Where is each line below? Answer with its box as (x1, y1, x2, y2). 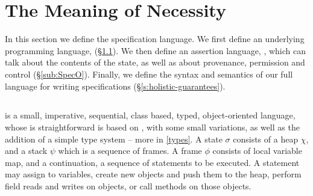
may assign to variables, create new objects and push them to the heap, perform (5, 168, 302, 180)
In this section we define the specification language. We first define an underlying (5, 32, 305, 45)
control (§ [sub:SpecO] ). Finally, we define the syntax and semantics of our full (5, 67, 293, 80)
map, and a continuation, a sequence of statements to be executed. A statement (5, 156, 300, 168)
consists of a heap (233, 132, 299, 145)
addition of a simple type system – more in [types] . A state (5, 132, 223, 145)
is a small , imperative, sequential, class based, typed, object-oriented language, (5, 109, 296, 121)
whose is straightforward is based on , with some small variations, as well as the (5, 121, 300, 133)
